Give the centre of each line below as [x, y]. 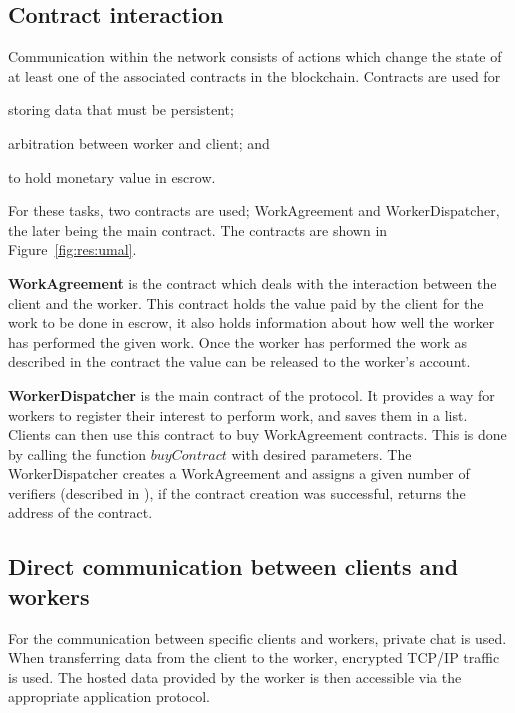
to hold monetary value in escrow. [112, 176]
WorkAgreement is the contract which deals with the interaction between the [252, 282]
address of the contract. [80, 512]
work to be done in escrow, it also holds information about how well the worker [251, 322]
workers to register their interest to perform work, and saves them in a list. [238, 414]
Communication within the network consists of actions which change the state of [255, 56]
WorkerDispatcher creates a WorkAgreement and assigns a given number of [239, 473]
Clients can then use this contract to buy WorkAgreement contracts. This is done [257, 434]
